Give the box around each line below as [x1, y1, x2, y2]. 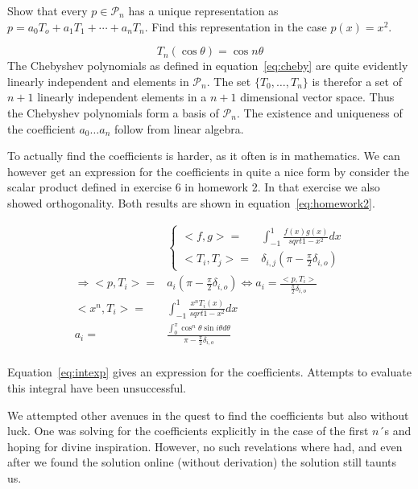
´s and [379, 422, 412, 439]
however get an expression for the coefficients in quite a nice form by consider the [7, 162, 409, 179]
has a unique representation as [128, 2, 279, 18]
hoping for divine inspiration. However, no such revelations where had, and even [7, 438, 403, 454]
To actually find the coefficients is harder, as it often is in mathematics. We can [7, 147, 400, 164]
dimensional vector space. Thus [240, 88, 395, 105]
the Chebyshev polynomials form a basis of [7, 104, 219, 121]
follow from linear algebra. [114, 120, 244, 137]
